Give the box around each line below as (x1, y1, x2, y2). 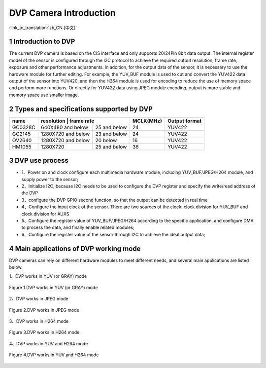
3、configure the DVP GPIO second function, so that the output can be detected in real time (21, 197, 208, 203)
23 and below (95, 130, 128, 137)
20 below (95, 137, 117, 144)
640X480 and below (41, 124, 89, 131)
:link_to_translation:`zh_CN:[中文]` (9, 25, 77, 31)
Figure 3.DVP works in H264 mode (9, 330, 80, 335)
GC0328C (12, 124, 35, 131)
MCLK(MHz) (132, 117, 162, 124)
